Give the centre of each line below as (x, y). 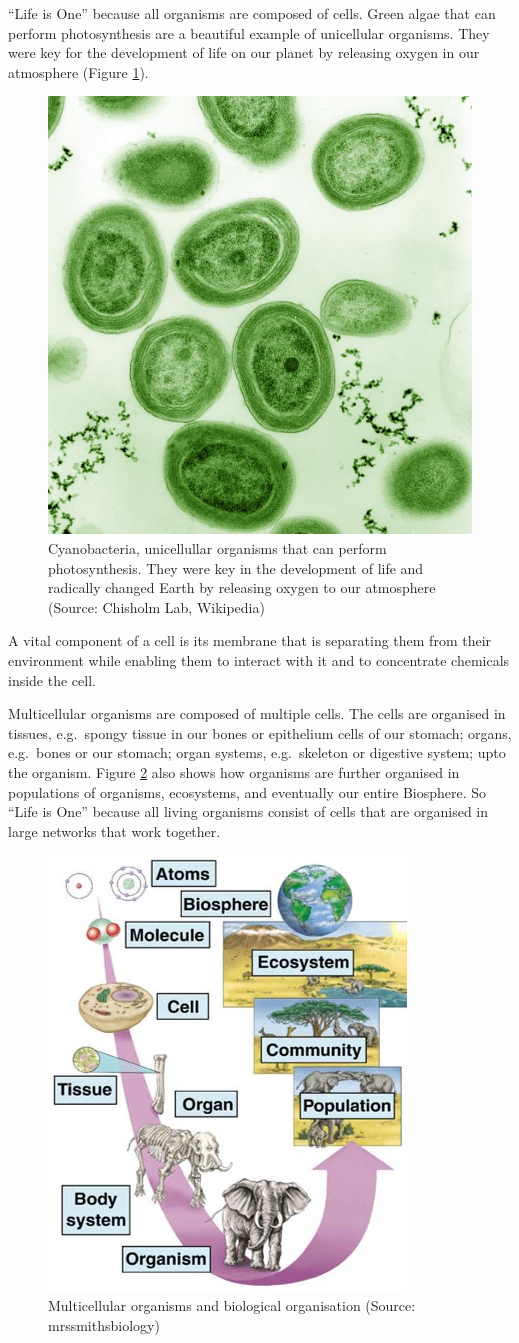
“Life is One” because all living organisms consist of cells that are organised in (248, 811)
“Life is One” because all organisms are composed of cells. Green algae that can (252, 13)
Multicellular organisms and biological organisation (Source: (232, 1304)
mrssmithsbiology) (104, 1324)
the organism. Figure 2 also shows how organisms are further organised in (234, 772)
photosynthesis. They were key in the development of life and (236, 567)
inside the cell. (52, 679)
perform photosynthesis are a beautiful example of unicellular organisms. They (249, 32)
